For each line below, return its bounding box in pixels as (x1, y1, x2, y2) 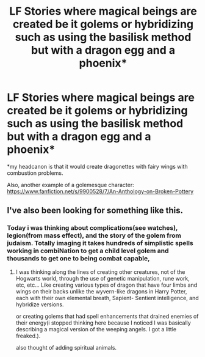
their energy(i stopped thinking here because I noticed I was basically (15, 319, 191, 326)
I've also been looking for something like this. (7, 205, 184, 216)
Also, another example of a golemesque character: (7, 181, 135, 188)
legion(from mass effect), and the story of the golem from (7, 231, 182, 240)
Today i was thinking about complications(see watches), (7, 224, 178, 232)
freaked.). (15, 332, 41, 339)
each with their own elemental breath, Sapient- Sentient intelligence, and (15, 294, 199, 301)
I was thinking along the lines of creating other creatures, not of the (15, 268, 185, 276)
